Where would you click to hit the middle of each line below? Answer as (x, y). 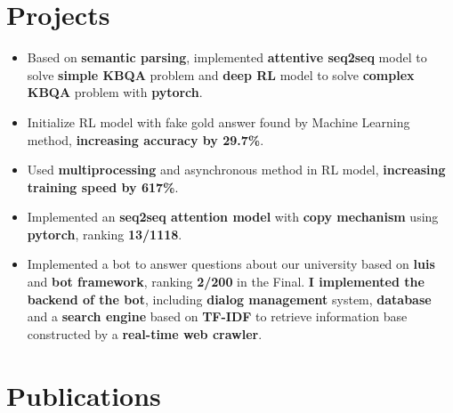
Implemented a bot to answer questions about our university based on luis (231, 264)
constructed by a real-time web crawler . (145, 333)
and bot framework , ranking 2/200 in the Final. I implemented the (226, 282)
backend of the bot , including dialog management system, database (229, 299)
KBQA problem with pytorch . (115, 92)
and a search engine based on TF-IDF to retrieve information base (217, 316)
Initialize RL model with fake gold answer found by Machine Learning (218, 121)
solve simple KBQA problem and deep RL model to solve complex (221, 74)
